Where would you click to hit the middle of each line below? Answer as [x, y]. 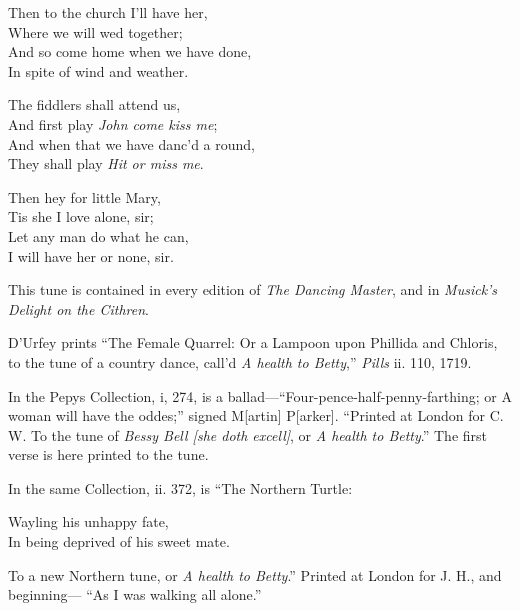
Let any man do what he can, [98, 235]
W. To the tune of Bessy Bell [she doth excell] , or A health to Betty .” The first [248, 434]
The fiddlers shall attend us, [94, 104]
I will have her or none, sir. [91, 255]
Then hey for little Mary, [84, 196]
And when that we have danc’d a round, [132, 143]
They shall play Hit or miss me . [106, 163]
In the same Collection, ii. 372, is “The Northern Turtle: [180, 487]
